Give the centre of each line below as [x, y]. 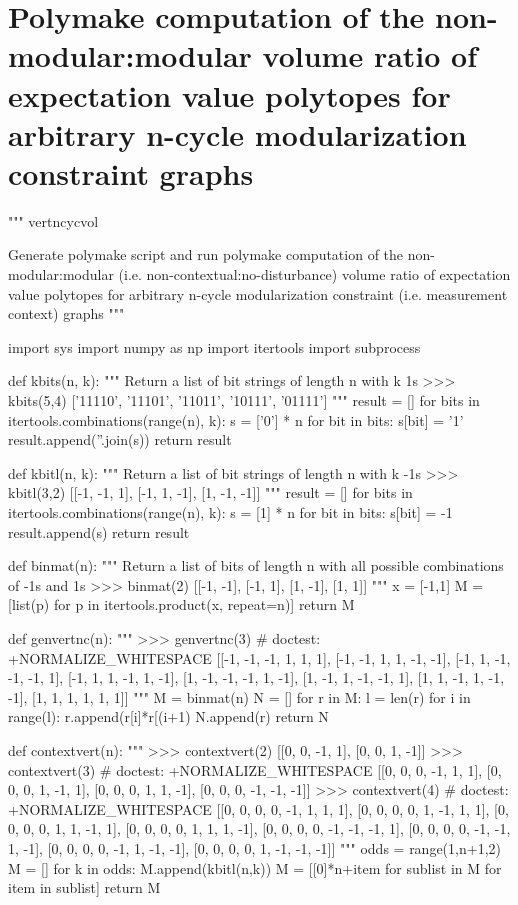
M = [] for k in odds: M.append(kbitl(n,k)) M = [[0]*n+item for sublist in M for [255, 867]
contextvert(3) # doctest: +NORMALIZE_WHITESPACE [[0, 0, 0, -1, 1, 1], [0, [255, 769]
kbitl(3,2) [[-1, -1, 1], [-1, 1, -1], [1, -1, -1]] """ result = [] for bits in [210, 492]
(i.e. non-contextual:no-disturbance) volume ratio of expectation [314, 274]
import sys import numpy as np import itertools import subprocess [214, 346]
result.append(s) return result [99, 531]
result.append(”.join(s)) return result [120, 439]
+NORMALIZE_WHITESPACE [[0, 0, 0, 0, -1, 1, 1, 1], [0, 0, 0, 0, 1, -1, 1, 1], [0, [258, 808]
